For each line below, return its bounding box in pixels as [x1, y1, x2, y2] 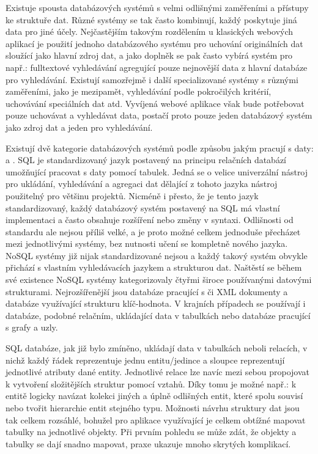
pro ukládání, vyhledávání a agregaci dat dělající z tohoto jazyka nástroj [6, 177, 278, 190]
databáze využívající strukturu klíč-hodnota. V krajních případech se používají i [6, 297, 306, 310]
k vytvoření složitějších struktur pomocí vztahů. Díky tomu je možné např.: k [6, 377, 297, 390]
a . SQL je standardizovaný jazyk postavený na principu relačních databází [6, 153, 287, 166]
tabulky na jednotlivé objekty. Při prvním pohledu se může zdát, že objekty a [6, 425, 297, 438]
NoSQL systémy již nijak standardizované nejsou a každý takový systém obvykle [6, 249, 308, 262]
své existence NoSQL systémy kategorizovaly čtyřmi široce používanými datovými [6, 273, 312, 286]
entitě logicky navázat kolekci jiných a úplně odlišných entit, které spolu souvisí [6, 389, 303, 402]
